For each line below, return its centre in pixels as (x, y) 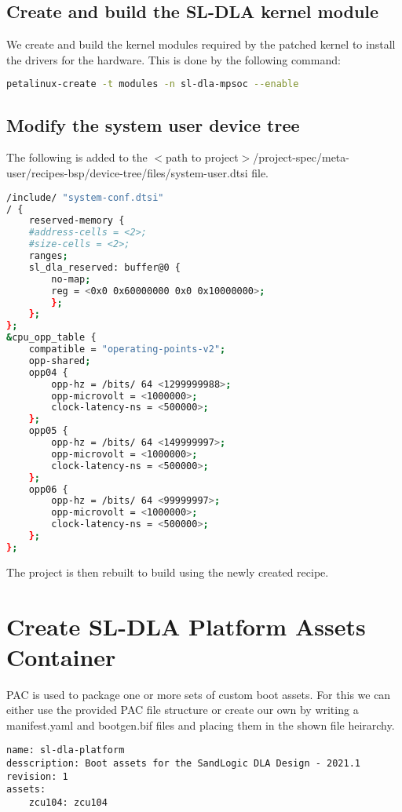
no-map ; (71, 279)
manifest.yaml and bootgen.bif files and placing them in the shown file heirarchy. (201, 725)
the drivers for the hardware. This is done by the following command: (174, 59)
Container (61, 656)
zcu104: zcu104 (68, 803)
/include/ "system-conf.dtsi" (85, 197)
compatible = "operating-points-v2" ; (127, 350)
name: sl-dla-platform (66, 750)
